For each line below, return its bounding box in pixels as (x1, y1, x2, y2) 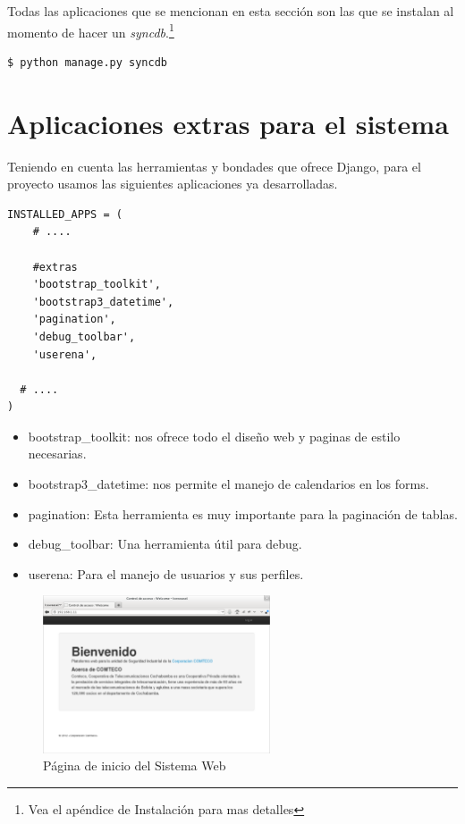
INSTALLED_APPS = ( (7, 207, 123, 221)
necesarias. (28, 444, 87, 463)
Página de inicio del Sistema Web (43, 756, 226, 775)
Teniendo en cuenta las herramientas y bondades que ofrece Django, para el (7, 156, 421, 175)
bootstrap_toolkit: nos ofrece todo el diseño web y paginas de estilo (28, 426, 401, 445)
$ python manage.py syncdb (7, 55, 167, 69)
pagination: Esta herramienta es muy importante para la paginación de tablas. (28, 504, 458, 523)
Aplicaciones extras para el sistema (7, 105, 449, 141)
